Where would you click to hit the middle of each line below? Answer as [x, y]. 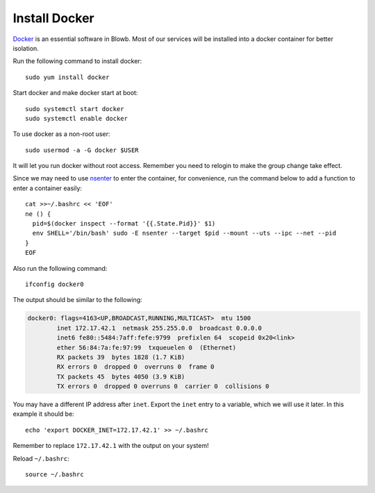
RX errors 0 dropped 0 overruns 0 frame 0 [135, 367]
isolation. [26, 48]
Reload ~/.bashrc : [41, 458]
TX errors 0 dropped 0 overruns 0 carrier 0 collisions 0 [163, 386]
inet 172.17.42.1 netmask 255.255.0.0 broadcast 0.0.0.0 [159, 328]
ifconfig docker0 [55, 284]
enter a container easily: [48, 188]
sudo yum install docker [67, 77]
